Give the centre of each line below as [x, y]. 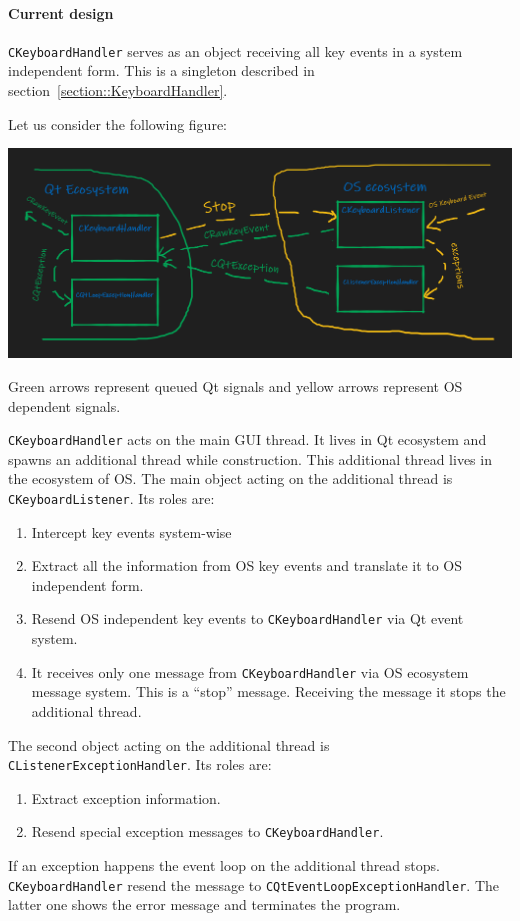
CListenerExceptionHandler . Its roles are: [140, 764]
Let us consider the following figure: [117, 123]
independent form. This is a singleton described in [161, 70]
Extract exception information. [126, 797]
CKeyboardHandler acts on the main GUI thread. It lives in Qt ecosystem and [247, 439]
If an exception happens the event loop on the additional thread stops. [224, 865]
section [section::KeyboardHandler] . [118, 90]
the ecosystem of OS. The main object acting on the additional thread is [230, 478]
